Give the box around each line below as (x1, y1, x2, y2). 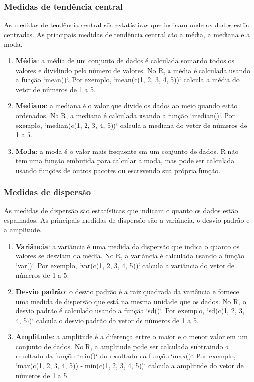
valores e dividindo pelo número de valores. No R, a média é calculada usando (15, 65, 251, 75)
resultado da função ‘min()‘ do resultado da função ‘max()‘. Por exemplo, (15, 351, 236, 361)
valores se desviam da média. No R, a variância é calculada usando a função (15, 251, 245, 261)
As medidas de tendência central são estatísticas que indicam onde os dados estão (4, 20, 250, 30)
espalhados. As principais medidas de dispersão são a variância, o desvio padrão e (4, 215, 250, 225)
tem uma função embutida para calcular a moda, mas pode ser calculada (15, 155, 235, 166)
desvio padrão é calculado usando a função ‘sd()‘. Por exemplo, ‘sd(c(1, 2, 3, (15, 306, 245, 316)
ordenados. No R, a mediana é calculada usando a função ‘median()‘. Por (15, 110, 235, 120)
